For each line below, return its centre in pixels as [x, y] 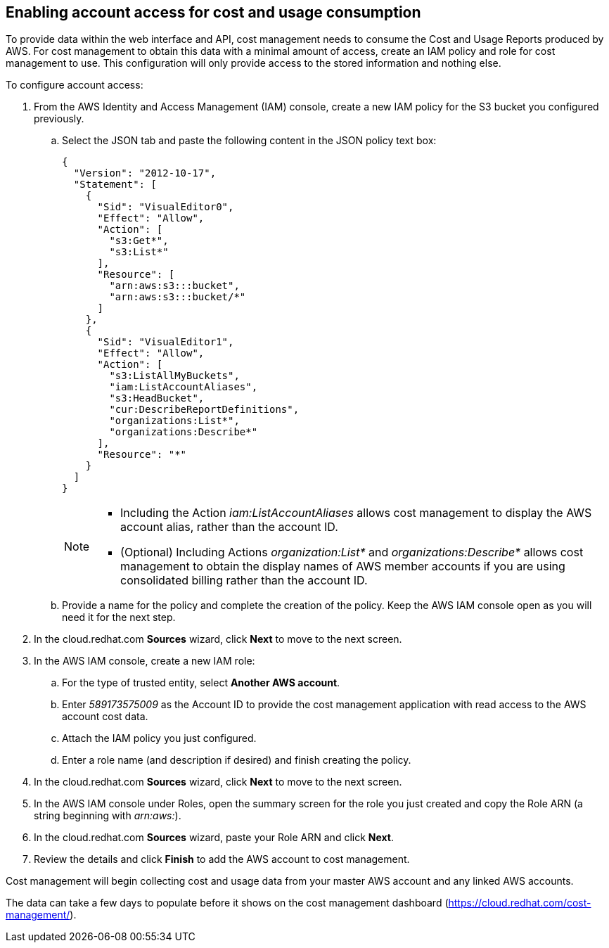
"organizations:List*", [174, 421]
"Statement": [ [115, 185]
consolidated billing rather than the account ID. [244, 581]
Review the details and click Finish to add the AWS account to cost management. [222, 859]
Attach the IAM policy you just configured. [159, 738]
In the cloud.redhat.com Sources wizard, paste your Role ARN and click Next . [214, 838]
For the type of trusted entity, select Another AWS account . [201, 683]
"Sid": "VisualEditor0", [166, 207]
